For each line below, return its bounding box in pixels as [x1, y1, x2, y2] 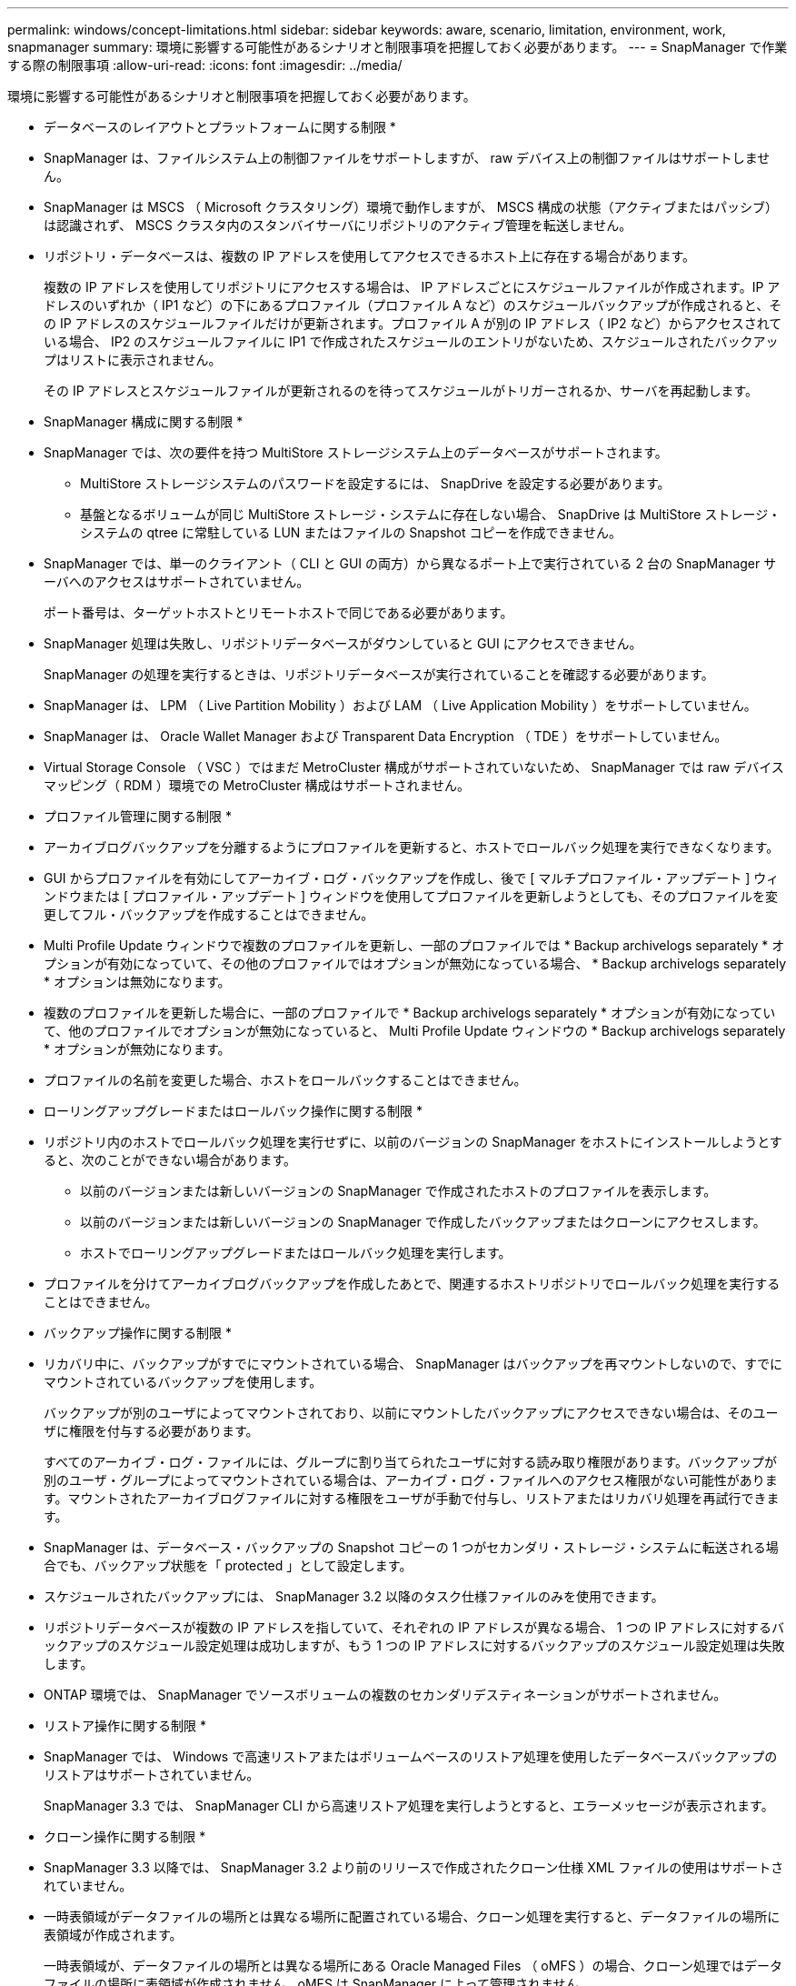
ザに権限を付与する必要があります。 [44, 1423, 259, 1439]
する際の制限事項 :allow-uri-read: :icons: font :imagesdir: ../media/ [7, 57, 403, 73]
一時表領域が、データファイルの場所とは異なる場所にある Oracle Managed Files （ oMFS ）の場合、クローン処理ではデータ [44, 1958, 782, 1973]
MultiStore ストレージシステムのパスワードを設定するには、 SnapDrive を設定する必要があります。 [80, 476, 671, 491]
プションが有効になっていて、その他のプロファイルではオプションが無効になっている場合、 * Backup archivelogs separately [44, 956, 787, 971]
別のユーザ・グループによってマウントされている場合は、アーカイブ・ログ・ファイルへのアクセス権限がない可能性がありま [44, 1472, 778, 1488]
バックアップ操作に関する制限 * [44, 1325, 232, 1340]
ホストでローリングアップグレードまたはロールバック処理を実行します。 [80, 1245, 512, 1260]
